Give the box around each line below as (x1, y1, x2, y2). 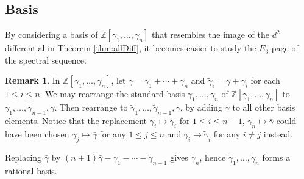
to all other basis (232, 101, 295, 114)
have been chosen (5, 127, 69, 140)
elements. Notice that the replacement (5, 114, 147, 127)
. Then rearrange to (54, 101, 128, 114)
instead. (263, 127, 293, 140)
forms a (262, 150, 291, 163)
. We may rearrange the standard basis (40, 87, 185, 100)
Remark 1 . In (5, 74, 60, 87)
